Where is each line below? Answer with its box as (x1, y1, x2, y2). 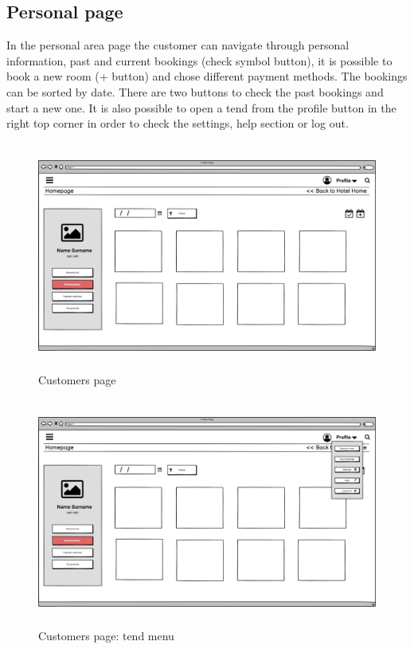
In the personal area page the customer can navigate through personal (6, 37, 350, 53)
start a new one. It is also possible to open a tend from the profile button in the (6, 99, 396, 116)
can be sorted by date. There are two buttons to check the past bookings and (6, 83, 384, 100)
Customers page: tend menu (38, 627, 174, 644)
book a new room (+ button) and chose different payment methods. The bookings (6, 68, 408, 85)
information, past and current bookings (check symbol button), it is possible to (6, 52, 393, 69)
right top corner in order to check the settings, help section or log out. (6, 115, 349, 132)
